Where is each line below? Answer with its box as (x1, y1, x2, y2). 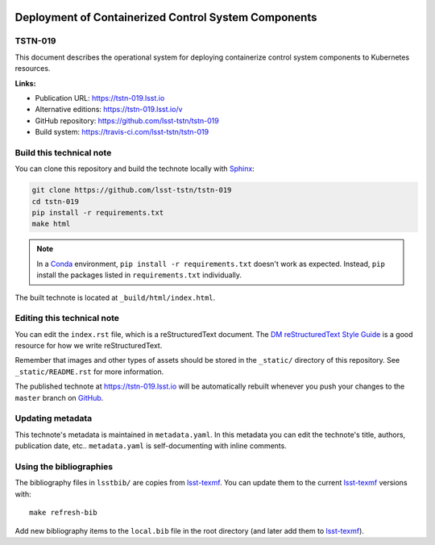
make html (31, 219, 71, 229)
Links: (14, 78, 36, 88)
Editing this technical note (14, 313, 120, 324)
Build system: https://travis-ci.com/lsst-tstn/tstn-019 (35, 127, 209, 137)
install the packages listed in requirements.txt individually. (36, 270, 242, 280)
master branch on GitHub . (14, 393, 104, 402)
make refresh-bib (29, 508, 97, 518)
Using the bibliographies (14, 460, 113, 472)
